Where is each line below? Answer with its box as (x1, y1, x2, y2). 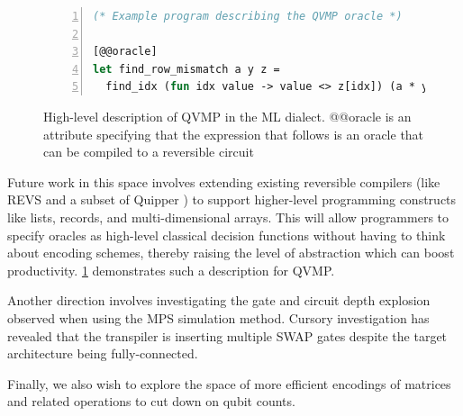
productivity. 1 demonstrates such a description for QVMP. (7, 260, 335, 279)
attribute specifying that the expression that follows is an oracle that (43, 124, 424, 143)
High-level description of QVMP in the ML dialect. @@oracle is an (43, 106, 412, 125)
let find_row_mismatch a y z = (93, 62, 280, 76)
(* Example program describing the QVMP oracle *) (93, 10, 403, 23)
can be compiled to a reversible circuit (43, 142, 254, 161)
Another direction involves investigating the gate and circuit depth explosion (7, 291, 431, 310)
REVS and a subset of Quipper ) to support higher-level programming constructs (7, 190, 457, 209)
